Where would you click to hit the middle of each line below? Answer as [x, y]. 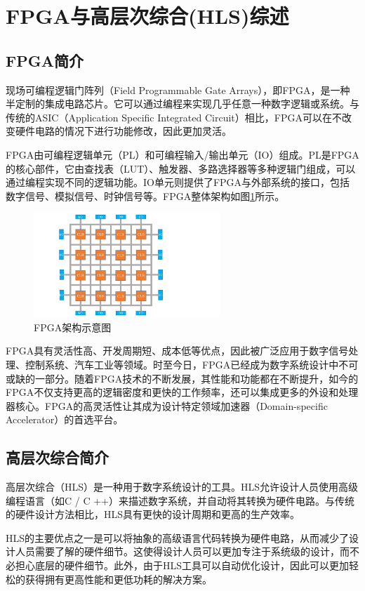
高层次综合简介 [57, 457]
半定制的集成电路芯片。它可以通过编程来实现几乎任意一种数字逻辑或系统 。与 [182, 104]
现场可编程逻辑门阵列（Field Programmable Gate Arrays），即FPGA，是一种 [178, 89]
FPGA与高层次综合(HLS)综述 [147, 16]
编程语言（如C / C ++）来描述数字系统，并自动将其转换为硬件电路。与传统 [180, 500]
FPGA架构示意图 [73, 327]
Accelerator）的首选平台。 [65, 419]
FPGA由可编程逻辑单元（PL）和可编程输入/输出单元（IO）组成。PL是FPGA [182, 154]
